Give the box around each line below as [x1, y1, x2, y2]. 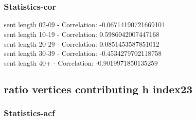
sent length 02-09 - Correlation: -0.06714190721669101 [4, 19, 165, 30]
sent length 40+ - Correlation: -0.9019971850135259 [4, 57, 158, 68]
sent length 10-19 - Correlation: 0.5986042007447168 [4, 29, 160, 39]
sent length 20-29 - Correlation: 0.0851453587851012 [4, 38, 160, 49]
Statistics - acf [4, 107, 55, 119]
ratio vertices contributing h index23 [4, 81, 193, 96]
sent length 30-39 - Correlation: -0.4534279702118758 [4, 48, 162, 58]
